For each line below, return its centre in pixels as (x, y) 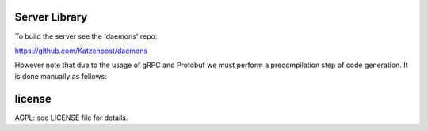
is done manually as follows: (61, 76)
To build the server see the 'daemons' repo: (86, 36)
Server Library (51, 17)
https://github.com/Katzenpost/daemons (81, 51)
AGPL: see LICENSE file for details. (71, 118)
